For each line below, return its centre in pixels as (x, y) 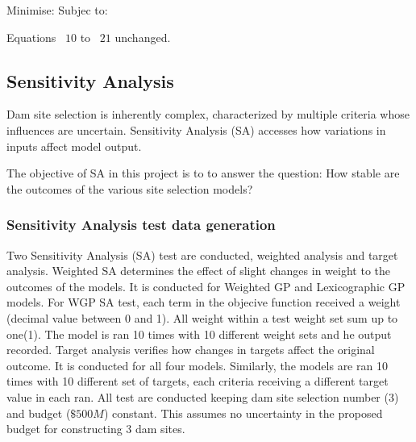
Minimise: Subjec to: (57, 10)
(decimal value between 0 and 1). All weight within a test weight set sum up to (202, 317)
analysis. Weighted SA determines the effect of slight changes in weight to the (198, 271)
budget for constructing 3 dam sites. (96, 429)
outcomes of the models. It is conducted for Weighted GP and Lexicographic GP (206, 286)
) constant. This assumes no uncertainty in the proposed (243, 413)
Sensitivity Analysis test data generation (141, 225)
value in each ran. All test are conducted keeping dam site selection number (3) (203, 396)
